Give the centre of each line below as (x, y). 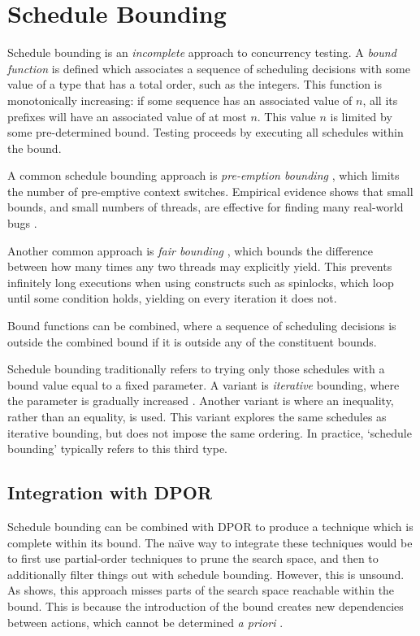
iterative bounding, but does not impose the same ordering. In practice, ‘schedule (210, 432)
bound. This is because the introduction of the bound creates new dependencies (206, 606)
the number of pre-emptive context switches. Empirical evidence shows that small (210, 191)
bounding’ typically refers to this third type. (117, 449)
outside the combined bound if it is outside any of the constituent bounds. (192, 341)
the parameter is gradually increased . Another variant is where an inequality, (201, 401)
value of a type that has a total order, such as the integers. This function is (195, 84)
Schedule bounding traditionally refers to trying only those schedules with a (196, 369)
